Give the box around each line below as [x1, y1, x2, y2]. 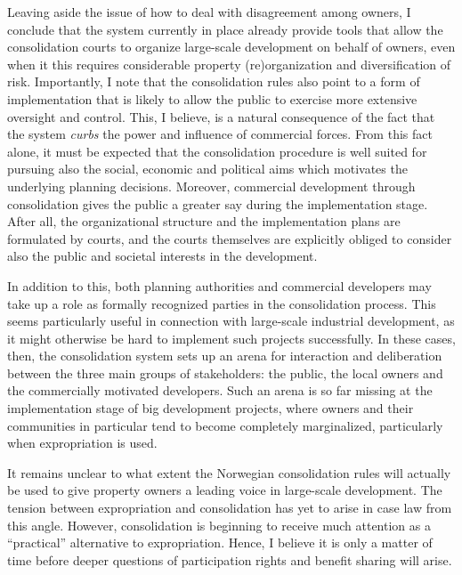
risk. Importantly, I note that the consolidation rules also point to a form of [7, 72, 420, 91]
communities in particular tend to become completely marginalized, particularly [7, 416, 443, 434]
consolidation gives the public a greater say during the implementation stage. [7, 194, 428, 213]
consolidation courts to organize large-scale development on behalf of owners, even [7, 37, 456, 56]
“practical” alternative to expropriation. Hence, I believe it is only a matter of [7, 533, 433, 552]
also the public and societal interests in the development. [7, 247, 318, 265]
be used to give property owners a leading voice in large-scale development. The [7, 481, 442, 499]
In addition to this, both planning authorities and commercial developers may [7, 276, 432, 295]
